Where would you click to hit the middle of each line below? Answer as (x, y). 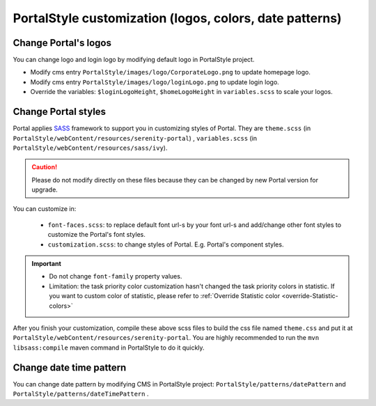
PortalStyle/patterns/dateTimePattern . (81, 394)
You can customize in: (45, 209)
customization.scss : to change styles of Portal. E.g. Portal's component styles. (166, 244)
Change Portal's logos (62, 43)
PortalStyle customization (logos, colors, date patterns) (177, 18)
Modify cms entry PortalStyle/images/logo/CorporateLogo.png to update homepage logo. (171, 72)
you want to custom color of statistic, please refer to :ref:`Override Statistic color (165, 296)
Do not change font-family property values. (116, 276)
